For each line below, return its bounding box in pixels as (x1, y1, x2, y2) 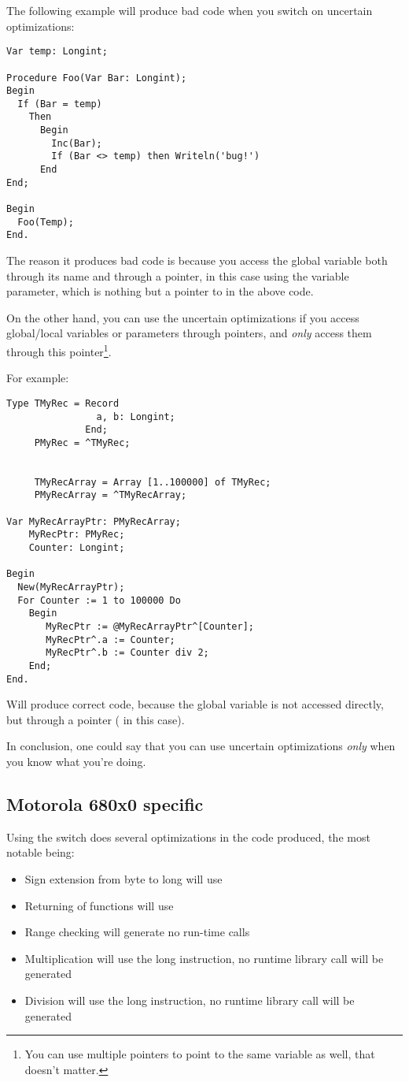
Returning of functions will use (24, 897, 174, 913)
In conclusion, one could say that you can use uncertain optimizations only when (6, 738, 396, 754)
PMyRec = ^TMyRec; (34, 437, 131, 448)
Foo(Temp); (17, 216, 74, 228)
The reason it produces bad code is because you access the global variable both (6, 252, 388, 269)
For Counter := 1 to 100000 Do (17, 594, 181, 606)
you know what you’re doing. (6, 753, 146, 770)
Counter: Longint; (28, 542, 125, 554)
